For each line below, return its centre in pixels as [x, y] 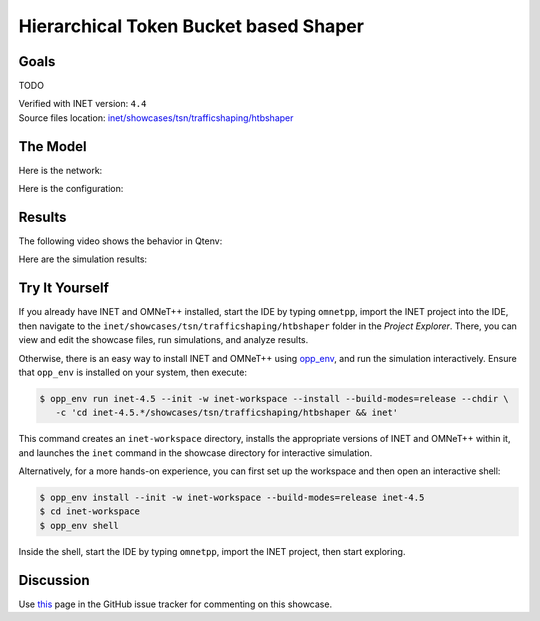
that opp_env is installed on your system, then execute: [132, 372]
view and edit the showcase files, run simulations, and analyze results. [163, 340]
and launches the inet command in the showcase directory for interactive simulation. [195, 452]
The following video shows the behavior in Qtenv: [120, 241]
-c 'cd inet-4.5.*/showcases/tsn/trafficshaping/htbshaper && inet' [227, 413]
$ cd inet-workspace [89, 511]
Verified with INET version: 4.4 [82, 104]
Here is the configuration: [71, 189]
